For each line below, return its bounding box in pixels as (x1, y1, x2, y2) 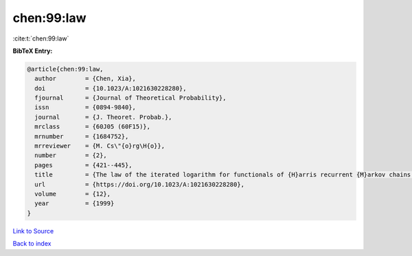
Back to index (12, 240, 51, 248)
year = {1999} (34, 200, 115, 207)
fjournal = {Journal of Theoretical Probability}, (34, 94, 227, 102)
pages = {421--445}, (34, 161, 133, 169)
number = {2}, (34, 152, 108, 159)
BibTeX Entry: (12, 47, 53, 55)
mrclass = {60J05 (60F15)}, (34, 123, 151, 130)
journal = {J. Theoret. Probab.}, (34, 113, 172, 121)
